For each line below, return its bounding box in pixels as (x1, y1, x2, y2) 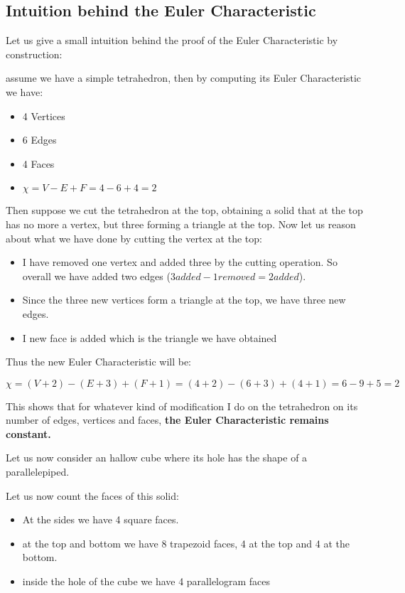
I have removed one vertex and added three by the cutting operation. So (22, 255, 337, 269)
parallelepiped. (6, 464, 70, 479)
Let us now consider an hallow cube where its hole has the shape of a (6, 450, 308, 465)
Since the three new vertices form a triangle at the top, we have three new (22, 292, 346, 307)
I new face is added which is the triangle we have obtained (22, 330, 277, 345)
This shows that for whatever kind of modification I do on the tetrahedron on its (6, 398, 358, 413)
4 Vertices (22, 108, 65, 123)
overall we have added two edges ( (22, 268, 171, 283)
